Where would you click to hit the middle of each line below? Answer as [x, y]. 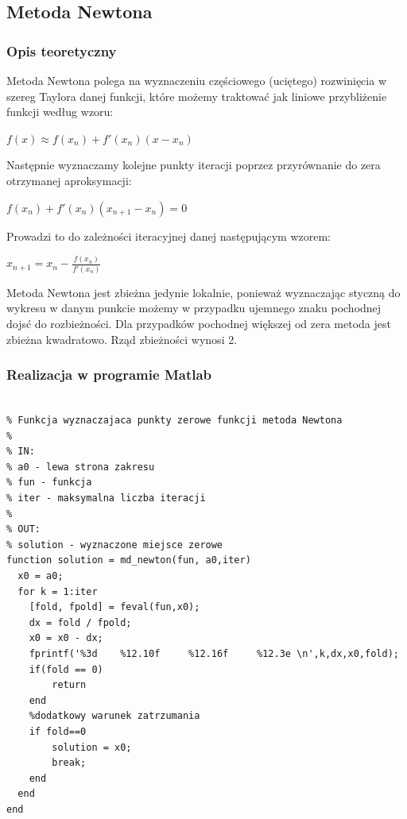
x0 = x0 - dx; [66, 638]
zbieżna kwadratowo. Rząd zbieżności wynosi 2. [122, 339]
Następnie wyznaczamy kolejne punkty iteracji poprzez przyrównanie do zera [194, 165]
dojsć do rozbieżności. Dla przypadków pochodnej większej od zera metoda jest [199, 324]
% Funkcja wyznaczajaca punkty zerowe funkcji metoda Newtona [174, 421]
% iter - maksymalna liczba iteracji [106, 498]
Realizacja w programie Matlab [109, 375]
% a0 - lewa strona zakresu [81, 467]
